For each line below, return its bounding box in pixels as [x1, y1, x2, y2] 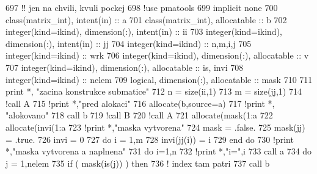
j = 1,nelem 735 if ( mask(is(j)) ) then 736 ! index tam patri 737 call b [5, 156, 270, 169]
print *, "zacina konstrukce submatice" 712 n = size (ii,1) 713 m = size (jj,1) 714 [5, 85, 302, 98]
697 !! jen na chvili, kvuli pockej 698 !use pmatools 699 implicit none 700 [5, 1, 278, 13]
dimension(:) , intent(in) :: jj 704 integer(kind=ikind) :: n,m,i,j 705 [5, 37, 252, 49]
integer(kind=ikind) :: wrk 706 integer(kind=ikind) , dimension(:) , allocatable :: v [5, 49, 309, 62]
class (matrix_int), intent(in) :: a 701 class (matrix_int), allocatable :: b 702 [5, 13, 287, 26]
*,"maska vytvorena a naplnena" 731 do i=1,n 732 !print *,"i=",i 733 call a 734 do [5, 145, 312, 158]
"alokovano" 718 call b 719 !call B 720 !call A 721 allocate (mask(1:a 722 [5, 109, 273, 121]
